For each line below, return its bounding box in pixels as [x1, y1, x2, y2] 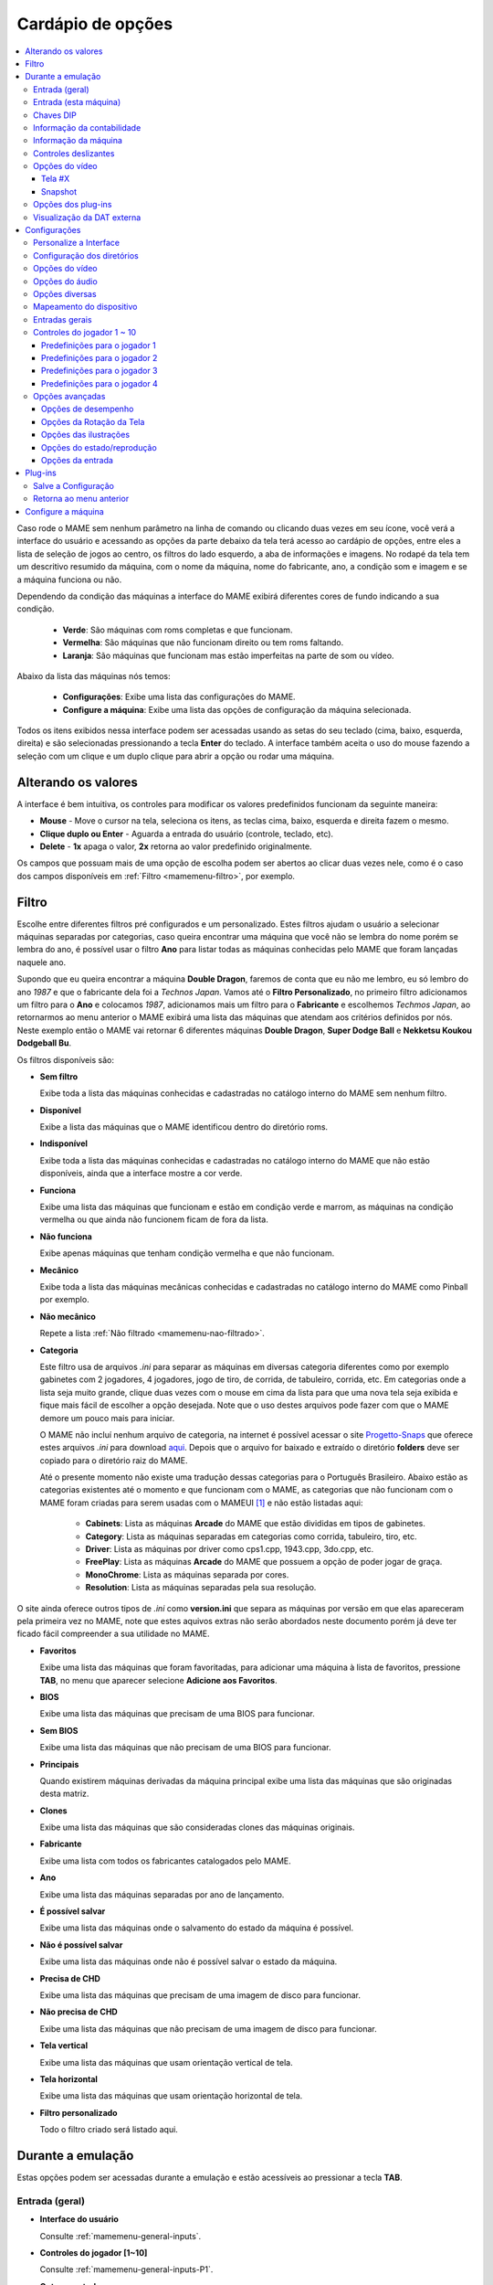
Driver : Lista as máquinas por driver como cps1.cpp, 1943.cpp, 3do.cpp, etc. [85, 1544, 374, 1555]
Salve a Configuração [33, 480, 114, 491]
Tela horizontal [39, 2073, 98, 2084]
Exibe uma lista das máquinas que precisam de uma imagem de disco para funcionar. [39, 1989, 361, 2001]
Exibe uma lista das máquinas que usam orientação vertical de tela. [39, 2056, 293, 2067]
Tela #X [41, 174, 70, 185]
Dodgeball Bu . [16, 1037, 72, 1048]
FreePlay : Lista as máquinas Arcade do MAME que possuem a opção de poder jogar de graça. [85, 1557, 443, 1568]
